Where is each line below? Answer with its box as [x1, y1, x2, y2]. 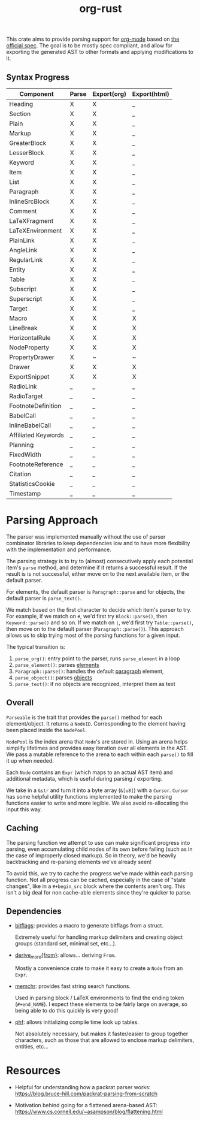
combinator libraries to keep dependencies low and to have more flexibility [6, 539, 190, 546]
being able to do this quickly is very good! [14, 1007, 119, 1014]
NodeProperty [9, 343, 50, 352]
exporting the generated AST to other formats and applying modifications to [6, 49, 193, 56]
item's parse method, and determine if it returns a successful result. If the [6, 564, 187, 571]
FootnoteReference [9, 460, 63, 469]
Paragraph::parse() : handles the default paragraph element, [14, 667, 164, 675]
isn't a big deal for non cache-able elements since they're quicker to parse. [6, 889, 192, 896]
